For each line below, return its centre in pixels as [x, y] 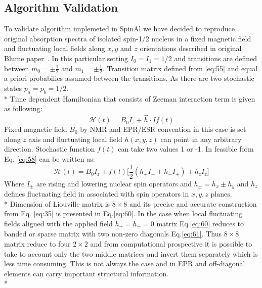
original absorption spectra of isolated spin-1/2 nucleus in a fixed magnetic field [128, 38]
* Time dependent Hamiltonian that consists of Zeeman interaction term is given [130, 98]
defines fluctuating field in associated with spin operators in [97, 194]
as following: [23, 108]
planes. [221, 194]
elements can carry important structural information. [86, 273]
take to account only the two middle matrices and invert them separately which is [131, 253]
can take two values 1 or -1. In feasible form [186, 149]
